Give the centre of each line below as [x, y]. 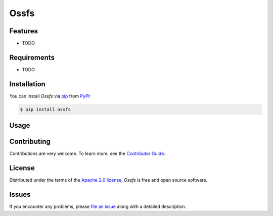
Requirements [32, 57]
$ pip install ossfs [45, 109]
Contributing [30, 142]
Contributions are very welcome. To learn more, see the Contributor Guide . [87, 153]
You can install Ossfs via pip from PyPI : [50, 96]
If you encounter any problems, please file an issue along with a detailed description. [98, 206]
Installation [27, 84]
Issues [20, 195]
